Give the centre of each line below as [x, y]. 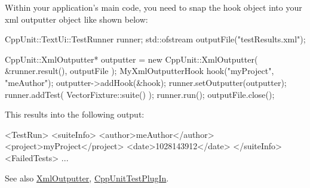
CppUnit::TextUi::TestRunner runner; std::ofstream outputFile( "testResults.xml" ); [155, 39]
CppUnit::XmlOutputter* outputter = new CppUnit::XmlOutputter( [131, 59]
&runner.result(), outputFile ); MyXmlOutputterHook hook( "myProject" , [139, 71]
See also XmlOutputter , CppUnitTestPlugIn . [87, 178]
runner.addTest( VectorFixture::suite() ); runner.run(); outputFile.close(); [140, 94]
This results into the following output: [75, 114]
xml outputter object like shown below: [76, 19]
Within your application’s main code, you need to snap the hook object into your [154, 7]
